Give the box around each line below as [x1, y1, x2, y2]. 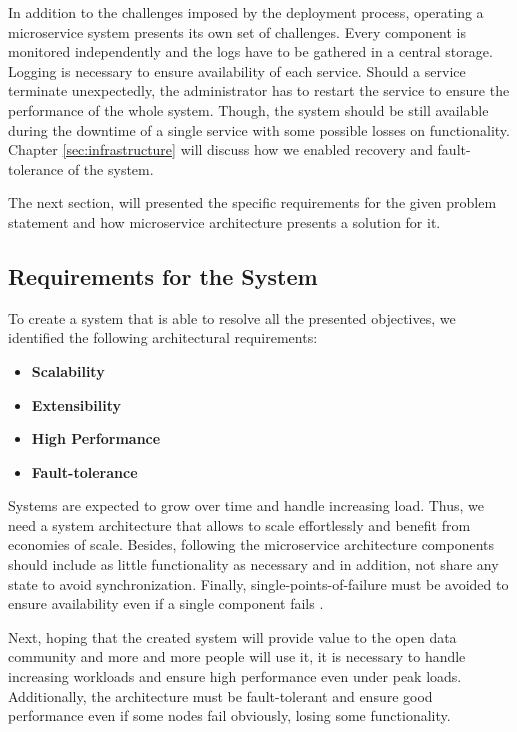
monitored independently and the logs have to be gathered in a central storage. [8, 41, 493, 62]
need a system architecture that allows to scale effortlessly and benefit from [8, 514, 471, 535]
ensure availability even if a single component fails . [8, 593, 324, 614]
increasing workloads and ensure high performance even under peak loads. [8, 666, 462, 687]
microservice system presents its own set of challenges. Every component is [8, 21, 466, 42]
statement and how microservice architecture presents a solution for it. [8, 211, 441, 232]
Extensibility [31, 394, 121, 415]
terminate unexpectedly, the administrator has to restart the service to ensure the [8, 80, 510, 101]
